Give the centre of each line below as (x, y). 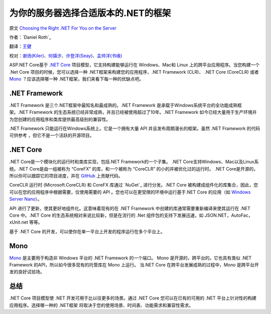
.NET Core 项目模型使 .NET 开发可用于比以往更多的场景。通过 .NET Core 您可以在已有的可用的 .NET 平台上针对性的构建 (133, 298)
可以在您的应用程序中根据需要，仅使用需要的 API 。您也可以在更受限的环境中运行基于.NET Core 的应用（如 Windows (130, 192)
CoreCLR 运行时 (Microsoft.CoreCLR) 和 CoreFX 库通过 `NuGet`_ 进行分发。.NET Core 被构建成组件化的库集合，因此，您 (134, 185)
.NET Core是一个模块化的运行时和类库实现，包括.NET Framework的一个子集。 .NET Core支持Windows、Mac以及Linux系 (134, 162)
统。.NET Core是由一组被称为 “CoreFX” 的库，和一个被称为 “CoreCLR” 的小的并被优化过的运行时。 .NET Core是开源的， (134, 169)
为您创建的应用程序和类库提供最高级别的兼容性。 (60, 119)
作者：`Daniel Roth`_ (30, 37)
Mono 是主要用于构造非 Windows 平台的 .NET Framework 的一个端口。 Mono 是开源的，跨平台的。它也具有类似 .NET (130, 258)
